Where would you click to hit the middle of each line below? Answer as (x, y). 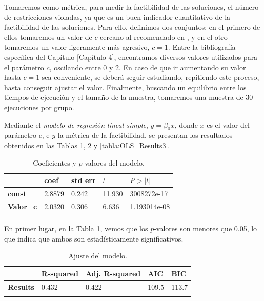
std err (84, 180)
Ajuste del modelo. (98, 256)
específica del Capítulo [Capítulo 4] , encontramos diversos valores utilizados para (131, 57)
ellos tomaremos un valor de (48, 37)
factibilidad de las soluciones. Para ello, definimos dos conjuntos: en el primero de (132, 27)
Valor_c (23, 206)
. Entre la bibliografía (202, 47)
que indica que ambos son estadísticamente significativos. (94, 238)
